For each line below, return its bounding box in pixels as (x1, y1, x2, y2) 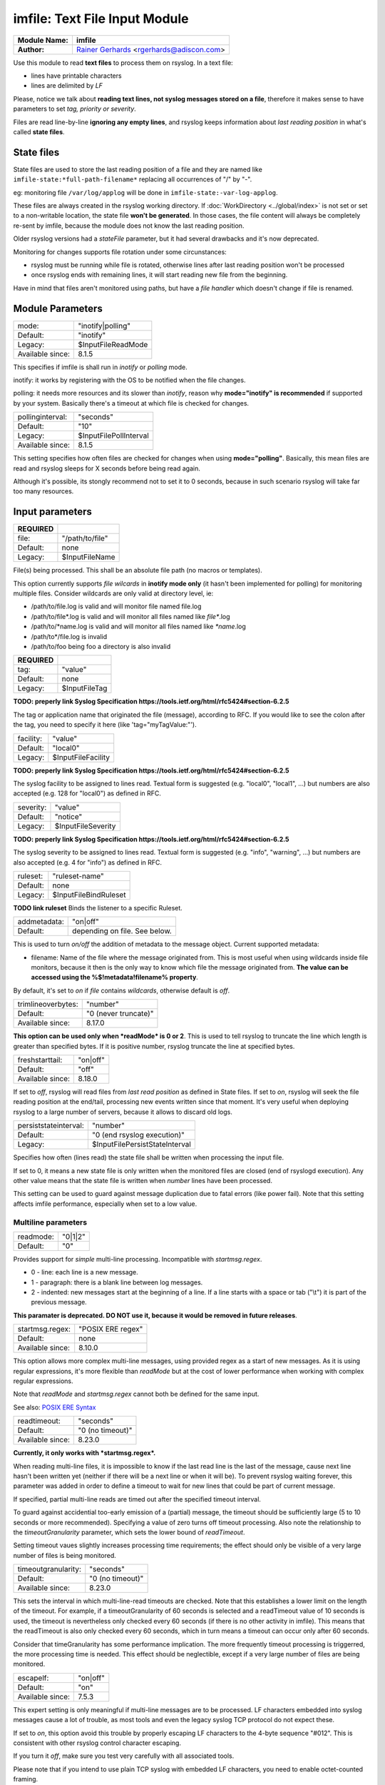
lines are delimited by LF (31, 81, 103, 90)
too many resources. (13, 487, 74, 496)
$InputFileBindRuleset (52, 890, 126, 900)
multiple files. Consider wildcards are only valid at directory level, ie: (13, 589, 214, 598)
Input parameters (13, 506, 93, 518)
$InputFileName (61, 552, 115, 562)
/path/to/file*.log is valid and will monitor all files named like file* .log (31, 612, 231, 620)
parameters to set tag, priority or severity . (13, 104, 137, 114)
